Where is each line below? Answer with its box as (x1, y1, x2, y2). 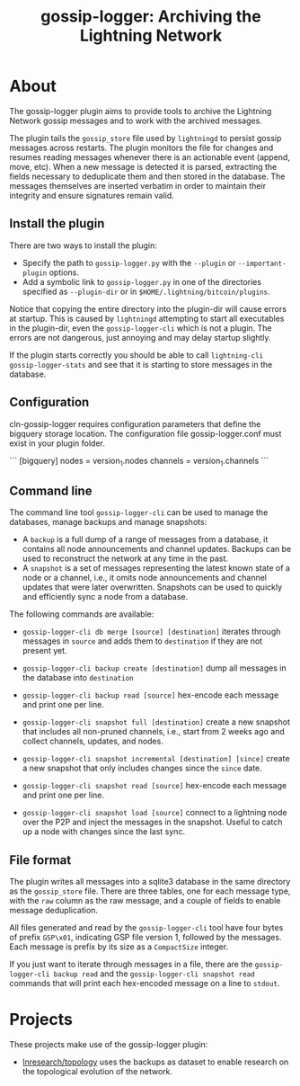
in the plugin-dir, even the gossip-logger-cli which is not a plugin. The (9, 322, 272, 334)
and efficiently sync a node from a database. (22, 592, 189, 602)
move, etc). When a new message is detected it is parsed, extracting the (9, 161, 278, 172)
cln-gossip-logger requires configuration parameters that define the (9, 418, 261, 429)
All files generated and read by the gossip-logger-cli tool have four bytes (9, 921, 284, 932)
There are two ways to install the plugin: (9, 240, 157, 251)
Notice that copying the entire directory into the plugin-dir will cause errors (9, 303, 287, 314)
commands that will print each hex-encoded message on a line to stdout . (9, 977, 280, 988)
